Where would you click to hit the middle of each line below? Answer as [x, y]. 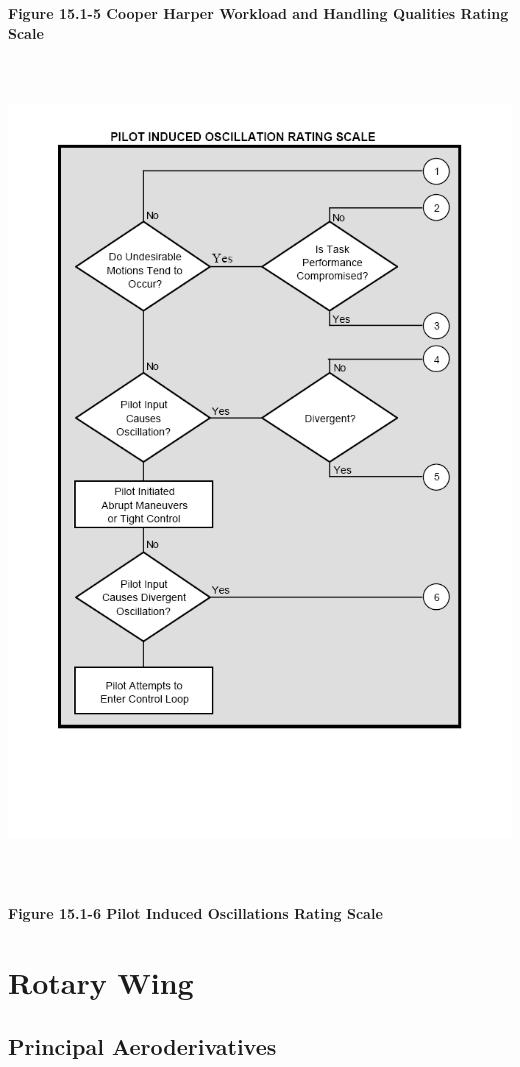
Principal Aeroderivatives [142, 1045]
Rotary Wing [101, 982]
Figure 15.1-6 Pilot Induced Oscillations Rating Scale [195, 913]
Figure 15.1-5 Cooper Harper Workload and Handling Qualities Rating [258, 13]
